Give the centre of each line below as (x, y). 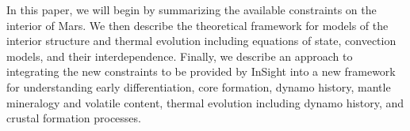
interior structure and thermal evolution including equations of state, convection (201, 41)
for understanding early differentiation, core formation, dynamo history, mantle (199, 86)
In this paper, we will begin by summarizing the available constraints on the (192, 9)
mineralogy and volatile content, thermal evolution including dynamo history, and (205, 102)
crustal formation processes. (74, 118)
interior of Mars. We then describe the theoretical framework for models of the (197, 25)
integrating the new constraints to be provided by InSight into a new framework (201, 71)
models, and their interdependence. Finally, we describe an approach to (180, 56)
